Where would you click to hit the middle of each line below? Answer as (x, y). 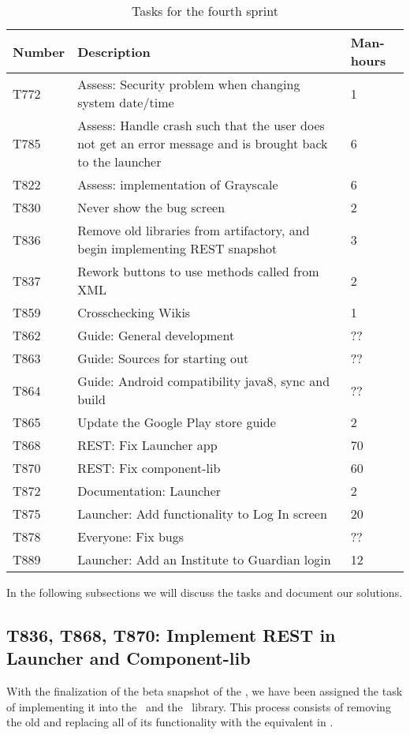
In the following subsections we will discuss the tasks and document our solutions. (205, 592)
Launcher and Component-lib (129, 658)
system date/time (126, 102)
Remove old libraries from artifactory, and (194, 230)
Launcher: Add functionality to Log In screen (202, 514)
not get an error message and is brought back (203, 143)
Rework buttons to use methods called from (198, 271)
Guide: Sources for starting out (163, 358)
